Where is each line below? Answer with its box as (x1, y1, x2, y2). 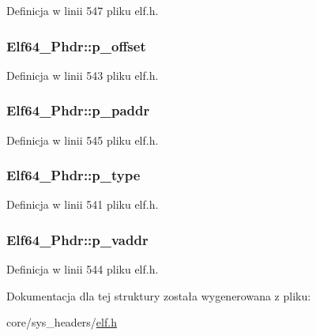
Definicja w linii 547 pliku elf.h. (6, 2, 159, 18)
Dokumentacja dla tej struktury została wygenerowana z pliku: (6, 287, 311, 304)
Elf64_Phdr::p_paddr (6, 100, 150, 120)
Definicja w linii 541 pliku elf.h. (6, 196, 159, 213)
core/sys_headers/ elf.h (6, 314, 117, 330)
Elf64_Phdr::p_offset (6, 36, 146, 55)
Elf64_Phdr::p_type (6, 165, 141, 185)
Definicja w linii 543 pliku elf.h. (6, 66, 159, 83)
